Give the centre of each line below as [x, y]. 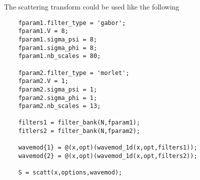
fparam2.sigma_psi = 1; [58, 89]
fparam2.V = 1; [43, 81]
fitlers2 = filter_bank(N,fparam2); [79, 131]
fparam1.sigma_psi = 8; [58, 39]
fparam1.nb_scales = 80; [59, 56]
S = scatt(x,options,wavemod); [70, 173]
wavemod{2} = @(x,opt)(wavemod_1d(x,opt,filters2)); [108, 156]
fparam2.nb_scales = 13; [59, 106]
